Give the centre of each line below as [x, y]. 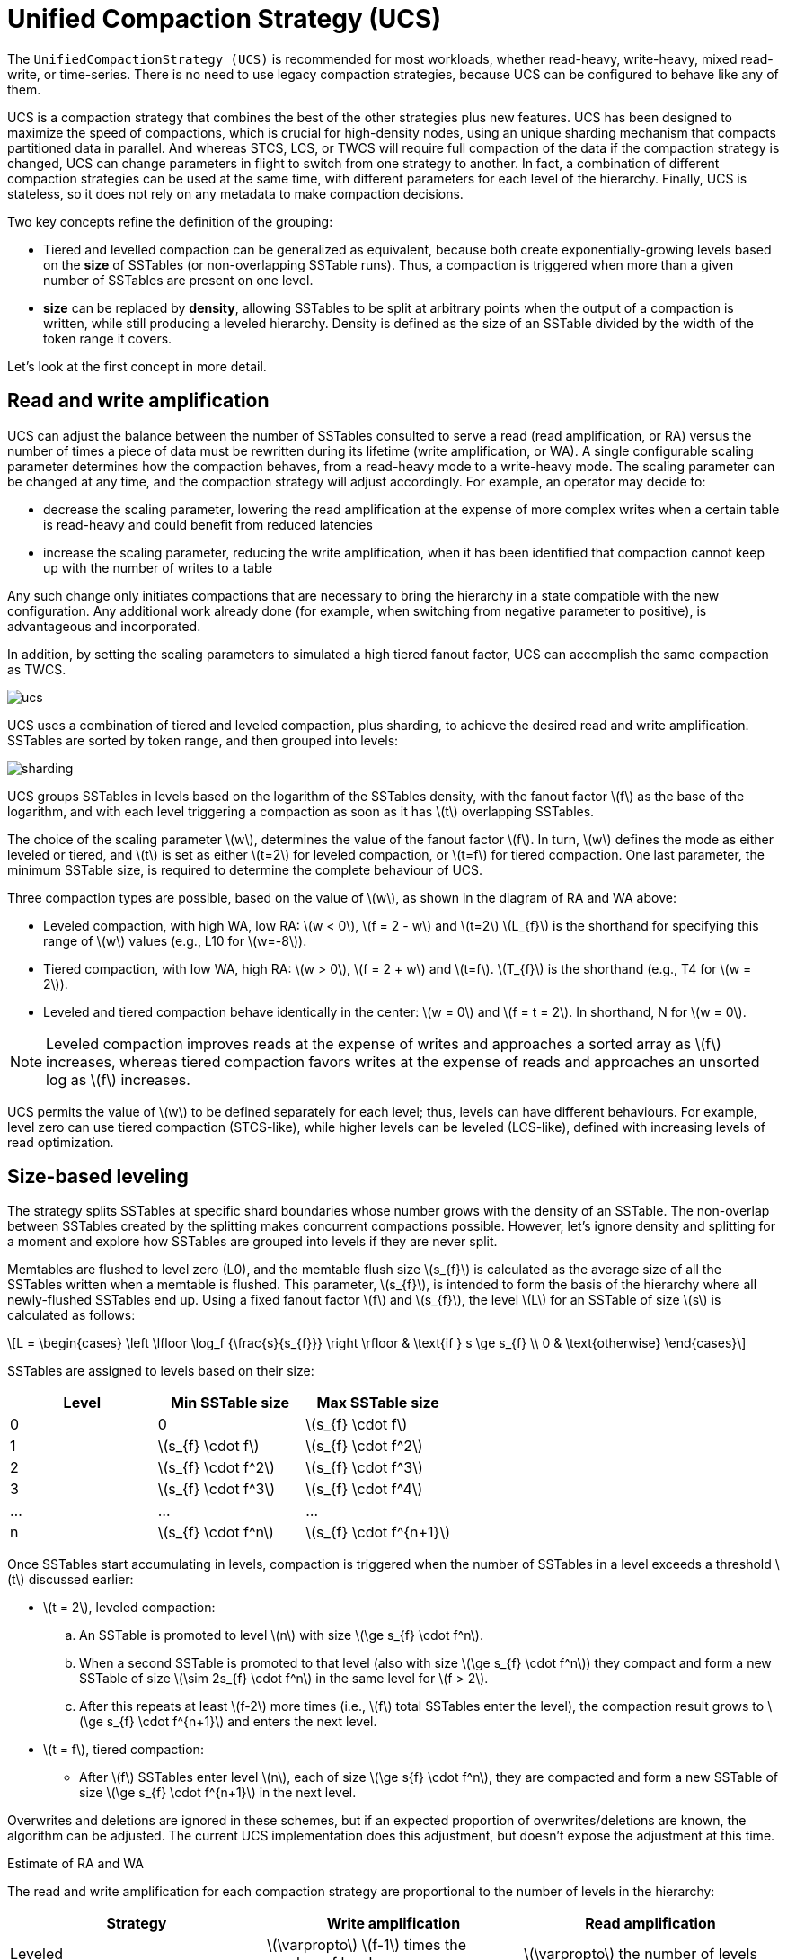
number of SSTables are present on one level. [178, 280]
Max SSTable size [378, 1403]
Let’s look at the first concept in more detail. [137, 366]
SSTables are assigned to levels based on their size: [161, 1371]
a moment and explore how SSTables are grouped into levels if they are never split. [252, 1242]
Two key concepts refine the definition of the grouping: [170, 221]
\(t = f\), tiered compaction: [124, 1750]
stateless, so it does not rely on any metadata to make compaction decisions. [235, 193]
